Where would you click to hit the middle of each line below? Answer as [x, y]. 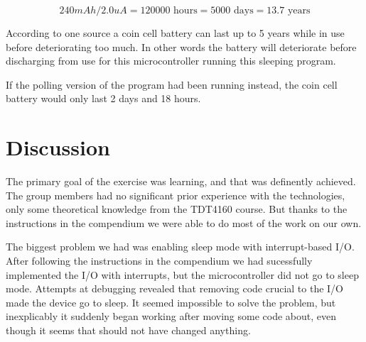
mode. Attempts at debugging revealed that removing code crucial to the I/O [175, 288]
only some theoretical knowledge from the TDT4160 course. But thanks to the [177, 209]
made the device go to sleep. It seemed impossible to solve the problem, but [171, 302]
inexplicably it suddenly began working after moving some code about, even [171, 316]
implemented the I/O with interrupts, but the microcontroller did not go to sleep [182, 274]
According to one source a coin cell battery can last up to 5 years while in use [175, 33]
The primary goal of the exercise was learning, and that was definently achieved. [181, 181]
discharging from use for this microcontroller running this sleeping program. [171, 61]
